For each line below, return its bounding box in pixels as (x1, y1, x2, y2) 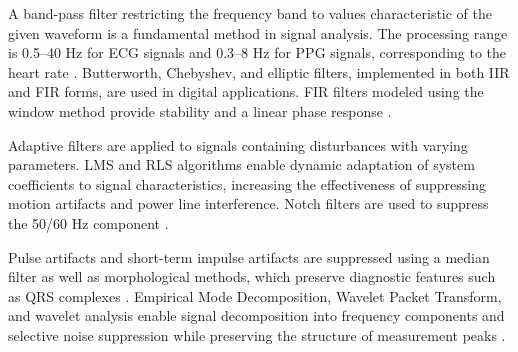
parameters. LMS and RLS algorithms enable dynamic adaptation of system (8, 154, 475, 175)
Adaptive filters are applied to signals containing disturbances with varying (8, 134, 468, 155)
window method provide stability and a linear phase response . (8, 100, 392, 121)
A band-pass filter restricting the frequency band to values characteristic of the (8, 3, 493, 23)
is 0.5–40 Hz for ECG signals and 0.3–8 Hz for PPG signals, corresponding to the (8, 42, 507, 63)
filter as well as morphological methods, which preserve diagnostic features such (8, 266, 496, 287)
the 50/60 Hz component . (8, 212, 169, 233)
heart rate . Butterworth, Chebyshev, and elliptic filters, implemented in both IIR (8, 61, 510, 82)
